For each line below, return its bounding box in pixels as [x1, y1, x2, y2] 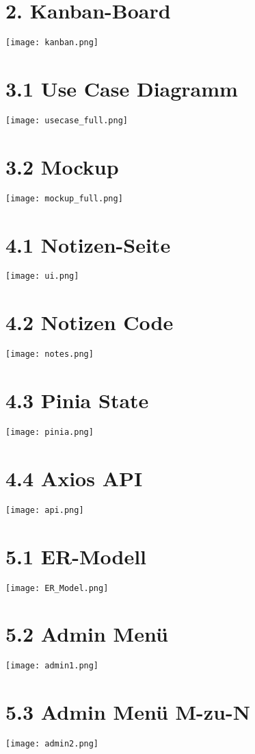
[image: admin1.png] [5, 661, 99, 671]
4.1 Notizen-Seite [5, 230, 171, 258]
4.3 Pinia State [5, 386, 149, 414]
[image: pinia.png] [5, 427, 94, 438]
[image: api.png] [5, 505, 84, 515]
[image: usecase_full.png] [5, 115, 128, 125]
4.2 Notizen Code [5, 308, 174, 336]
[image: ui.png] [5, 271, 79, 281]
